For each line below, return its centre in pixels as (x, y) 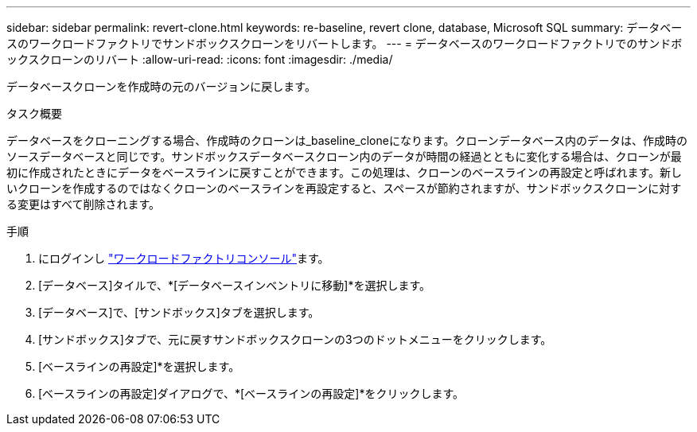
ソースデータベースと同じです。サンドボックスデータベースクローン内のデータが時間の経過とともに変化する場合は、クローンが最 (344, 156)
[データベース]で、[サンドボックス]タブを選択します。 (179, 312)
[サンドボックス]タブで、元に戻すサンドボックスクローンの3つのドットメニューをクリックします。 (295, 339)
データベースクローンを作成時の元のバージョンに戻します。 (161, 86)
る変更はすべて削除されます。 (84, 204)
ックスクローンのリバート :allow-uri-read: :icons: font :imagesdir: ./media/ (200, 59)
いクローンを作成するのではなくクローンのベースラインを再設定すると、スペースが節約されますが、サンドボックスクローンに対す (344, 188)
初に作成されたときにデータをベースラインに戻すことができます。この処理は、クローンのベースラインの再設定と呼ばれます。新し (345, 172)
